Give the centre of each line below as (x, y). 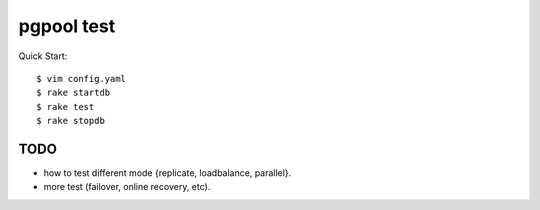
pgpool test (67, 26)
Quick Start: (43, 56)
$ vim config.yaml (81, 78)
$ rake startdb (73, 93)
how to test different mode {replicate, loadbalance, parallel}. (167, 173)
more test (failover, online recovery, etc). (127, 187)
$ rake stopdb (70, 121)
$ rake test (65, 106)
